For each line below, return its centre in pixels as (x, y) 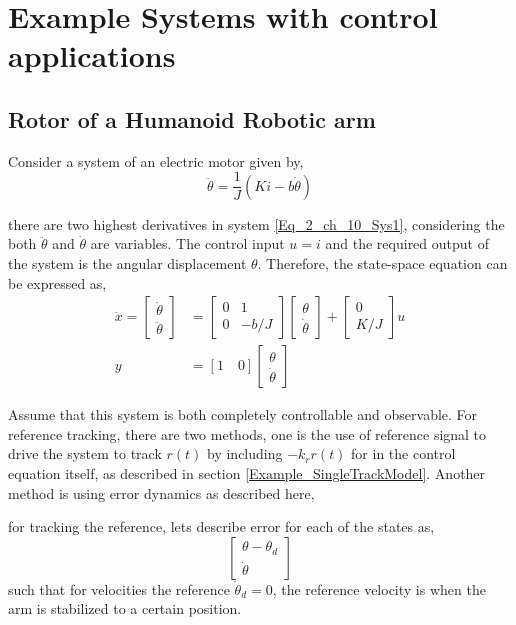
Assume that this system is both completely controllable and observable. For (243, 414)
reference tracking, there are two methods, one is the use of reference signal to (247, 433)
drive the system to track (85, 453)
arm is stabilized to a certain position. (125, 608)
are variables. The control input (187, 243)
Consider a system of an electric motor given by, (156, 160)
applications (92, 55)
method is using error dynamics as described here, (161, 492)
